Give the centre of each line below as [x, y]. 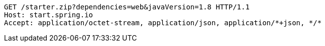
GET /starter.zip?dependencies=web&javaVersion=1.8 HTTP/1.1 [127, 7]
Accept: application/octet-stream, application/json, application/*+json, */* [163, 23]
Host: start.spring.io [49, 15]
